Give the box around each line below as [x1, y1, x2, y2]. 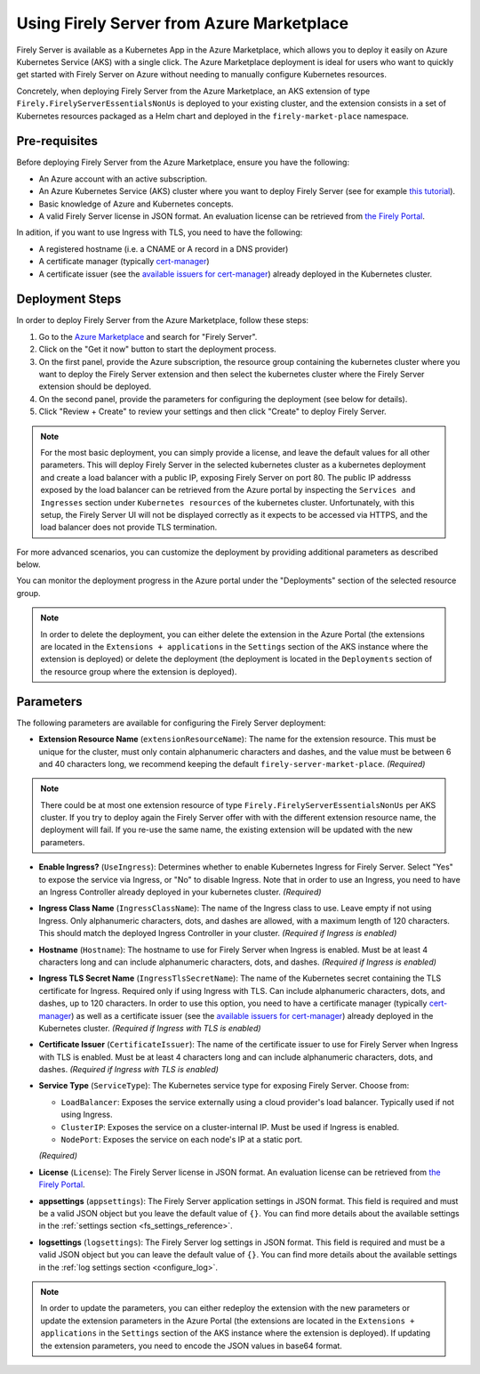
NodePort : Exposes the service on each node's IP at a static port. [60, 1135, 303, 1145]
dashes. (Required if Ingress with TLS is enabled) [38, 1064, 220, 1075]
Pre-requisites [16, 133, 98, 149]
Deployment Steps [16, 292, 122, 307]
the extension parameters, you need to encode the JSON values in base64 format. [40, 1340, 342, 1351]
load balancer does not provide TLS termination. [40, 521, 218, 533]
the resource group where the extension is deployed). [40, 666, 237, 676]
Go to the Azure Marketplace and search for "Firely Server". [38, 331, 258, 342]
